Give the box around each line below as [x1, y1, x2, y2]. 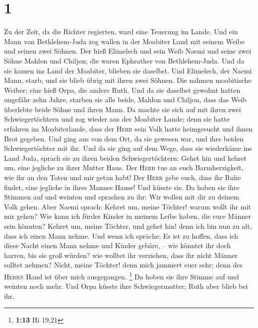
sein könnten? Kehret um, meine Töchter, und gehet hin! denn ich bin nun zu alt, [4, 221, 252, 231]
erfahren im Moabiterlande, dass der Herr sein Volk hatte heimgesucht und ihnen [4, 124, 253, 134]
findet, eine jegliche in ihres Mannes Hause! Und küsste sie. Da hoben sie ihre [4, 182, 240, 192]
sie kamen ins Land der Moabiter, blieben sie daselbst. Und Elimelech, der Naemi [4, 65, 252, 75]
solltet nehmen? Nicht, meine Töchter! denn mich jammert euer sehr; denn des [4, 260, 243, 270]
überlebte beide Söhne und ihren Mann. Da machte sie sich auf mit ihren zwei [4, 104, 241, 114]
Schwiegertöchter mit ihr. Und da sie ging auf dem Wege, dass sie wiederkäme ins [4, 143, 252, 153]
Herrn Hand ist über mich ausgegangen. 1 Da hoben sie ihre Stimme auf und [4, 269, 239, 281]
